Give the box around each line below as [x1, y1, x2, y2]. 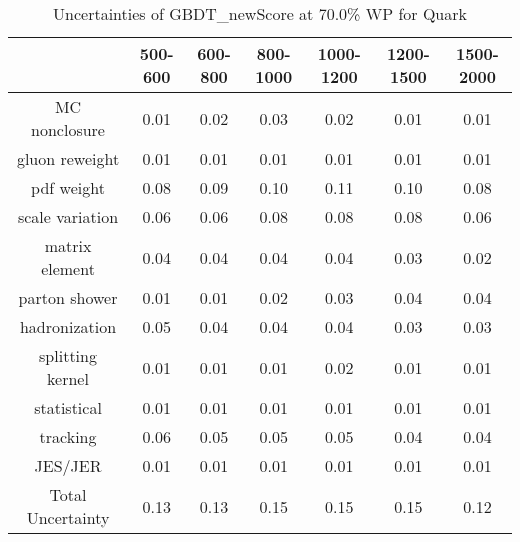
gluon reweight [16, 147, 120, 170]
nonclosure [31, 118, 105, 141]
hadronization [19, 315, 117, 338]
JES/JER [34, 454, 102, 477]
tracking [39, 425, 97, 448]
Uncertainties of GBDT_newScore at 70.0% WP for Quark [53, 2, 467, 25]
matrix [44, 234, 92, 257]
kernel [47, 367, 89, 390]
